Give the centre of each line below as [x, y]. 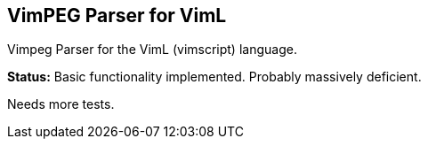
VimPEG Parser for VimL [117, 15]
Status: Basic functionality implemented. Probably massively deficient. [214, 77]
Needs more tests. [61, 104]
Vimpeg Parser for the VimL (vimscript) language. [152, 50]
